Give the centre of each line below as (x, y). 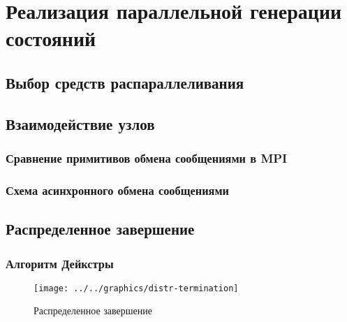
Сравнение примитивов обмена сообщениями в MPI (147, 158)
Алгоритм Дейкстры (60, 263)
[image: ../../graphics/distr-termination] (136, 288)
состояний (51, 38)
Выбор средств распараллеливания (125, 82)
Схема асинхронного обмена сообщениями (118, 190)
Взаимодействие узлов (80, 123)
